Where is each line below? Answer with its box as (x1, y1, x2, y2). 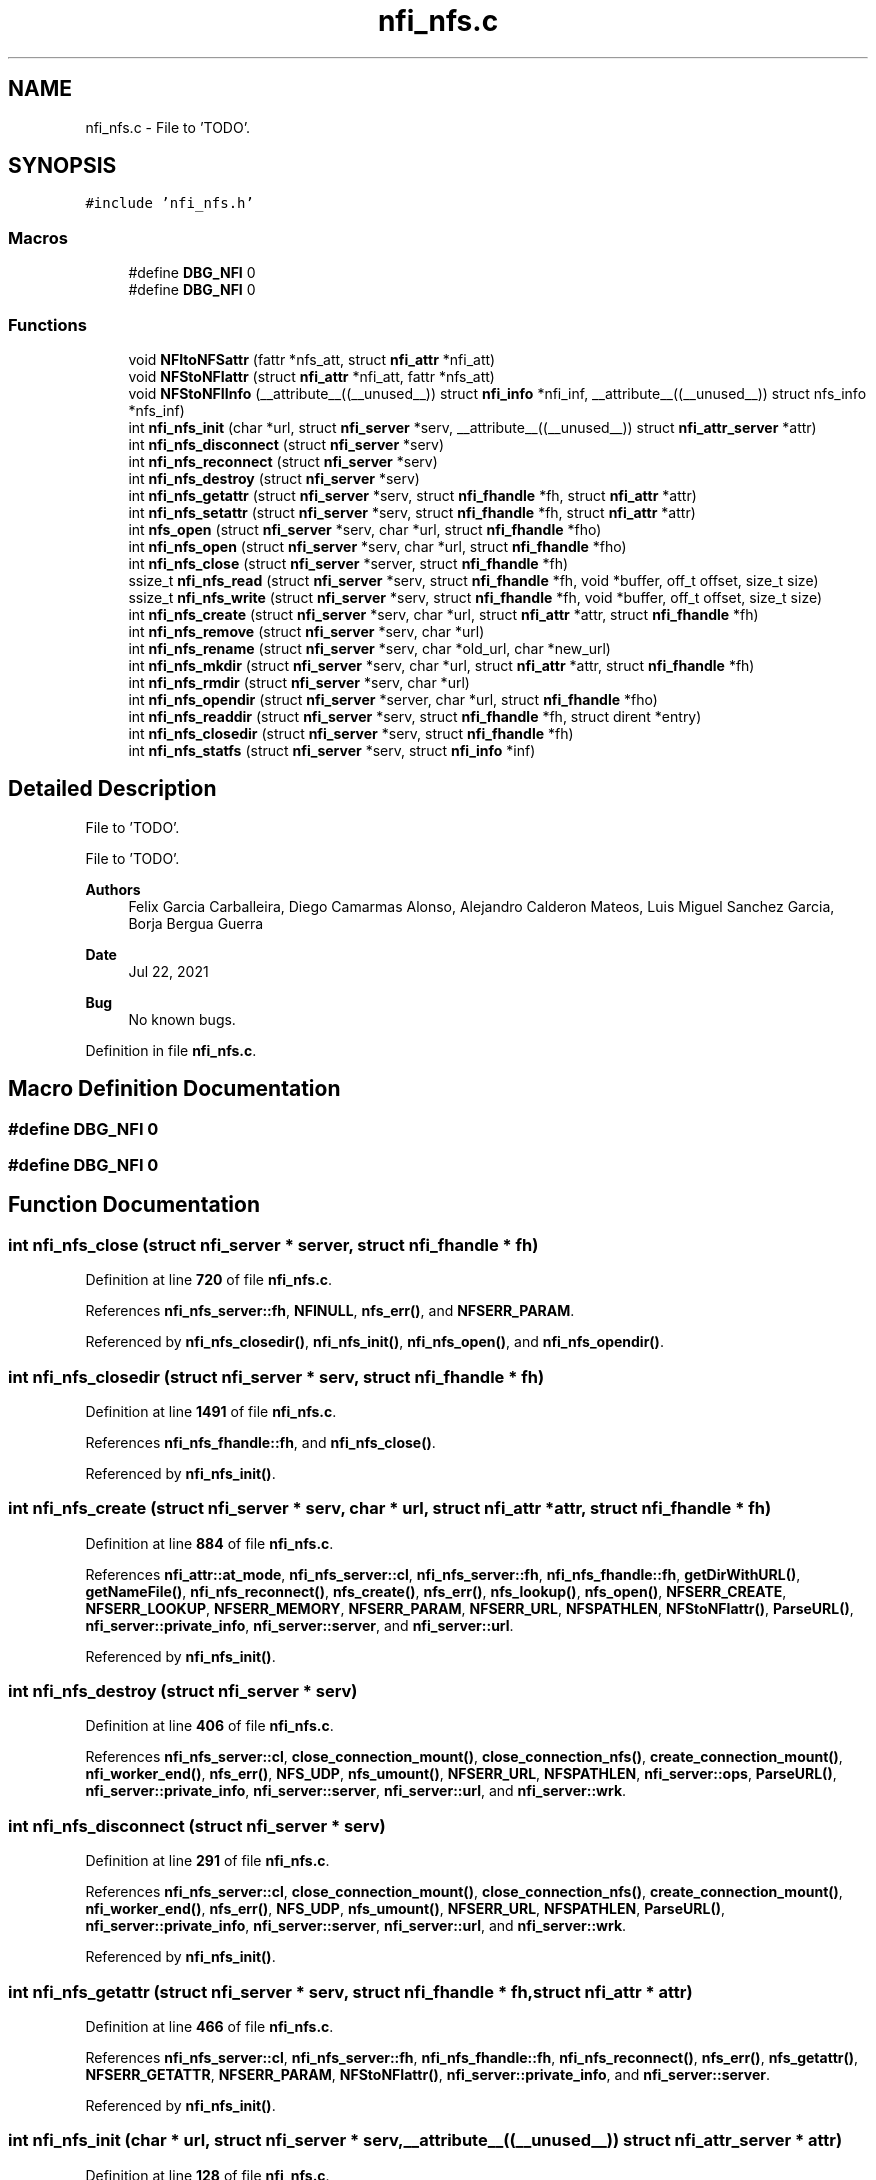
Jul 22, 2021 (128, 962, 209, 980)
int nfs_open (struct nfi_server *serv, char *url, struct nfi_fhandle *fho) (128, 520, 602, 538)
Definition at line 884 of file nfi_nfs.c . (85, 1534, 334, 1552)
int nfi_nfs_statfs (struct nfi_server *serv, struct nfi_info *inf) (128, 741, 536, 759)
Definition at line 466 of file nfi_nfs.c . (85, 2017, 334, 2035)
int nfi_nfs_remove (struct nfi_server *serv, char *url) (128, 622, 485, 640)
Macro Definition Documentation (8, 1076, 341, 1102)
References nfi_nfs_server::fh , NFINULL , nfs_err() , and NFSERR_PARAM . (85, 1302, 575, 1320)
